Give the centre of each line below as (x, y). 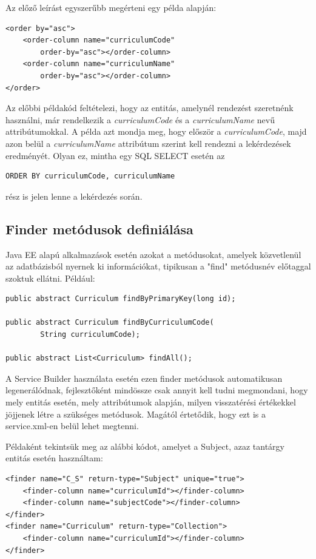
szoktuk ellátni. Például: (50, 278)
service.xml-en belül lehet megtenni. (72, 426)
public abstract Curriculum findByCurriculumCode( (110, 323)
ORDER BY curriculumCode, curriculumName (90, 176)
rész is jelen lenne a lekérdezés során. (74, 196)
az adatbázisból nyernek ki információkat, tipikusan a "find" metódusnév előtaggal (158, 266)
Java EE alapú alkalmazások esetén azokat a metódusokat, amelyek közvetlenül (153, 254)
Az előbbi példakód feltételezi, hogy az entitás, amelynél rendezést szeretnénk (150, 108)
